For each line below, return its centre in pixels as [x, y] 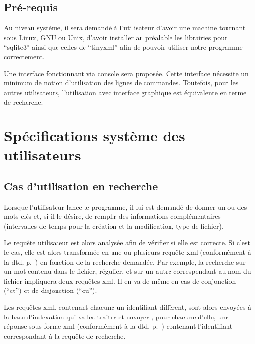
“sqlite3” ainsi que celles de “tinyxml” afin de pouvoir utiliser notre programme [123, 47]
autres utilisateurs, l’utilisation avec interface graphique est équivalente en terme [125, 92]
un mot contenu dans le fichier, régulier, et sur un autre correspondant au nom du [127, 271]
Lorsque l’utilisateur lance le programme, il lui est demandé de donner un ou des [126, 206]
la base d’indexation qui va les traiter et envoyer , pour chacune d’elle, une [116, 316]
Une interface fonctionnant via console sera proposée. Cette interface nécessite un [126, 73]
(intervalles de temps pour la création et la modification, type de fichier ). [114, 225]
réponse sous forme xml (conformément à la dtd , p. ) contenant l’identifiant [118, 326]
